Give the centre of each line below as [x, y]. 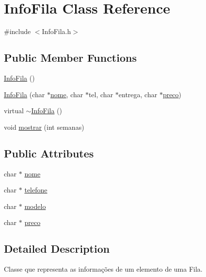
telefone [36, 190]
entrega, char [138, 94]
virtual [14, 111]
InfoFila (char [24, 94]
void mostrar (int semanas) [44, 127]
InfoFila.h [56, 31]
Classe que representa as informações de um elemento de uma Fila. [103, 269]
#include [17, 31]
